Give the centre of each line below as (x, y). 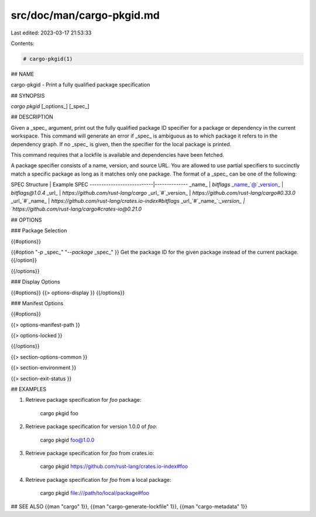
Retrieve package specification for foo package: (83, 400)
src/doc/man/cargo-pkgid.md (85, 15)
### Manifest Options (37, 303)
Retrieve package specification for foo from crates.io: (90, 453)
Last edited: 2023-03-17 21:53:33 (51, 33)
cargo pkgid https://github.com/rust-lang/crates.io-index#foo (114, 466)
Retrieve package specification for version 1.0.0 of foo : (91, 426)
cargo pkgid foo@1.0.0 (67, 440)
